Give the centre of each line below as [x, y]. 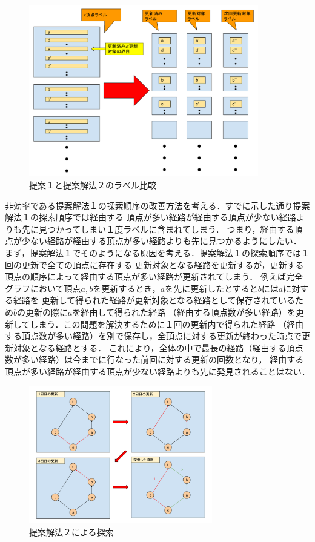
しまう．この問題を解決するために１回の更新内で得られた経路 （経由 [167, 324]
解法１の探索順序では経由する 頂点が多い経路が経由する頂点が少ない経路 [151, 217]
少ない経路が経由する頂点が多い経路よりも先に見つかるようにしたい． [161, 241]
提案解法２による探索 [71, 531]
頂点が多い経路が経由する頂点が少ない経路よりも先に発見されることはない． [157, 371]
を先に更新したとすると [211, 288]
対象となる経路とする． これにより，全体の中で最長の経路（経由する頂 [154, 347]
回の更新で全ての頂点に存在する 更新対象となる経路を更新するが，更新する [154, 264]
